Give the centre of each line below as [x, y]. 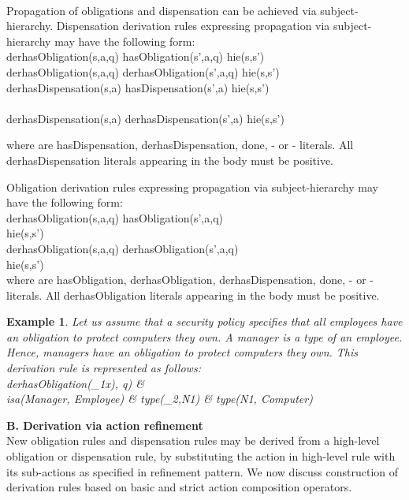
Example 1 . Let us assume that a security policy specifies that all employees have [204, 321]
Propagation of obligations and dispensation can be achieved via [162, 10]
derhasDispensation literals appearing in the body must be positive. [170, 160]
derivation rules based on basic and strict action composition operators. [179, 487]
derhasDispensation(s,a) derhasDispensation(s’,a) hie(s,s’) [145, 118]
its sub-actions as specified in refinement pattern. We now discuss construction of [203, 471]
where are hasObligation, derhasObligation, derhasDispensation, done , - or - [190, 280]
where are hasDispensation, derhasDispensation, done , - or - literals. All [180, 145]
